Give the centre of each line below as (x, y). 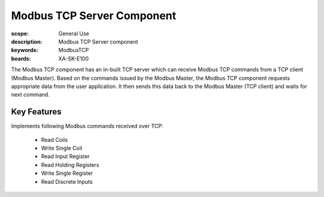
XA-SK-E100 (74, 58)
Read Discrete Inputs (67, 181)
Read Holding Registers (70, 165)
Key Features (36, 112)
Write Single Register (67, 173)
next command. (31, 95)
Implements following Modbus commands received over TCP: (87, 126)
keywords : (25, 50)
